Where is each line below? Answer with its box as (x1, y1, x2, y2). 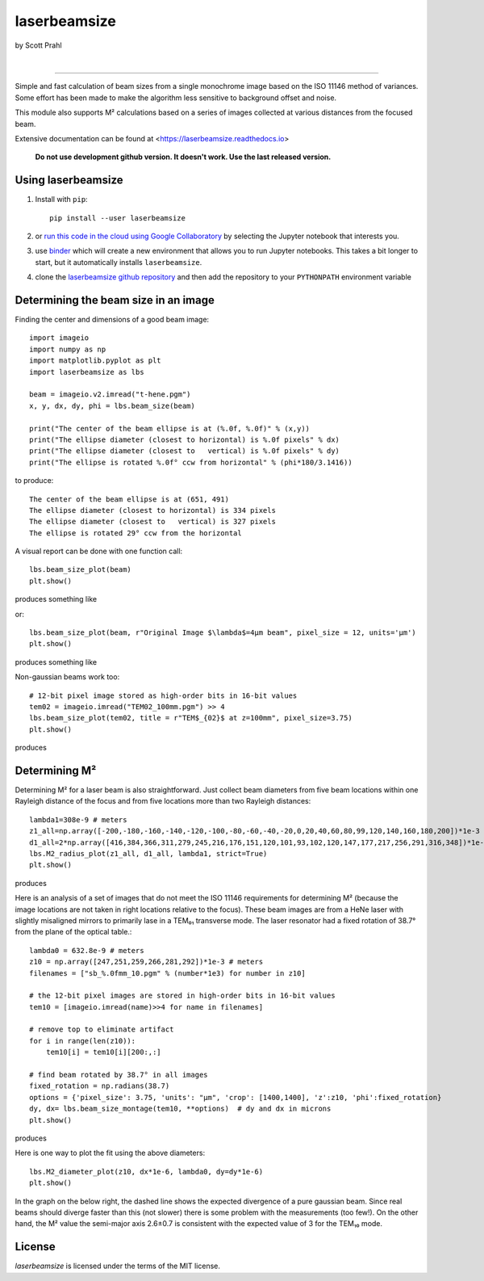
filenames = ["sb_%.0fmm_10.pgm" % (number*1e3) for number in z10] (29, 968, 306, 977)
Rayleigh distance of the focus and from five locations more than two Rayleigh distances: (15, 796, 311, 806)
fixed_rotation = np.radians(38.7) (29, 1081, 170, 1090)
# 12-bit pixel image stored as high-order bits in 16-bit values (29, 691, 298, 700)
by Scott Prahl (15, 40, 62, 50)
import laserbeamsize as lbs (29, 367, 144, 376)
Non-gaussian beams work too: (15, 672, 120, 682)
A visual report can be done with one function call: (15, 546, 183, 556)
